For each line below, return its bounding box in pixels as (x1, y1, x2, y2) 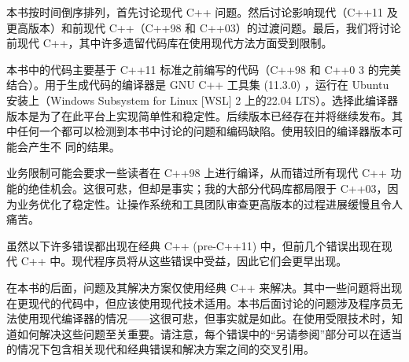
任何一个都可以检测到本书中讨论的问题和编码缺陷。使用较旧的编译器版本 (17, 123, 392, 139)
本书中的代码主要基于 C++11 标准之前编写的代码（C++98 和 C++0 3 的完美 (6, 61, 401, 77)
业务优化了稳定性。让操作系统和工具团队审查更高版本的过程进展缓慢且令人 (17, 195, 403, 212)
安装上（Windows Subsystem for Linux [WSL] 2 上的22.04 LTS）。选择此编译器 (6, 91, 398, 108)
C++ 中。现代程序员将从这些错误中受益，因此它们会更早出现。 (20, 253, 348, 269)
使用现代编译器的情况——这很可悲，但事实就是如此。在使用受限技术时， (17, 310, 392, 327)
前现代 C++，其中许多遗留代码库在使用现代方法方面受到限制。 (6, 35, 333, 51)
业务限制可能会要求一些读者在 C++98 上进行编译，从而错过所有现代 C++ (6, 164, 387, 181)
